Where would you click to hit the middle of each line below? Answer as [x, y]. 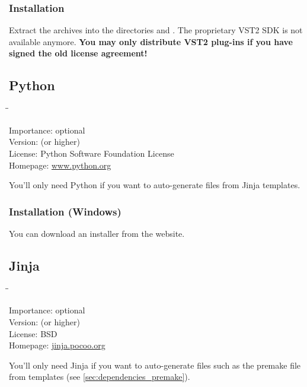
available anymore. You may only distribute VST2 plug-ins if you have [151, 41]
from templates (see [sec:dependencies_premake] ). [100, 377]
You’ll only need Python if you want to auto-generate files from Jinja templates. [155, 185]
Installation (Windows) [65, 211]
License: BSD [33, 333]
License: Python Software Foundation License [92, 153]
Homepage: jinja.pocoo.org [57, 345]
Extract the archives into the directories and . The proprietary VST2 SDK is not [156, 30]
